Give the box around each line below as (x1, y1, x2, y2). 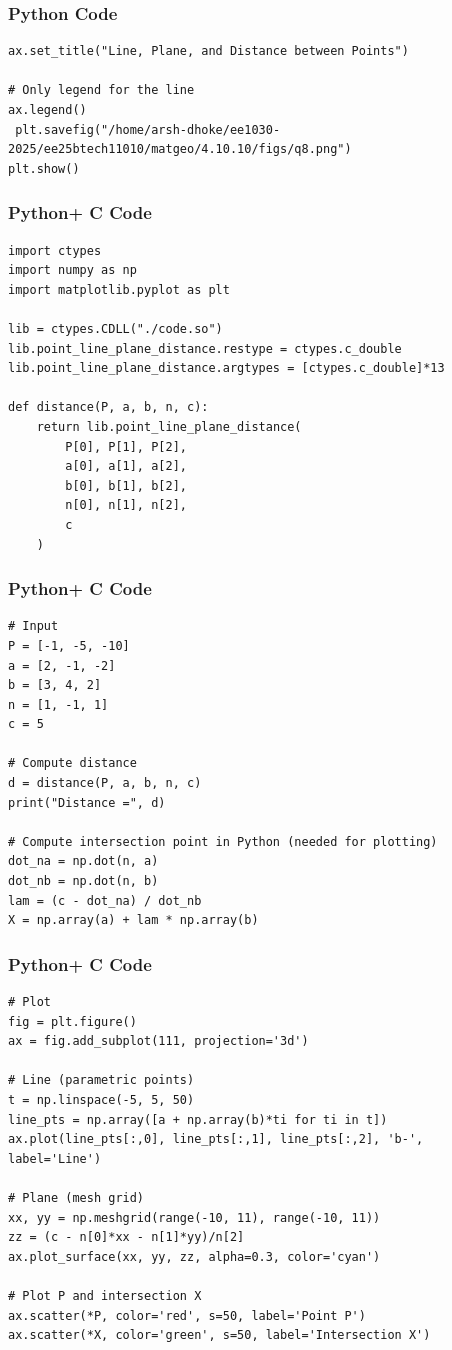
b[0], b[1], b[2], (65, 478, 187, 493)
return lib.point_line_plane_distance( (36, 419, 302, 434)
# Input (8, 619, 59, 634)
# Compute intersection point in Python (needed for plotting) (8, 834, 438, 849)
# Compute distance (8, 756, 137, 771)
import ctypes (8, 243, 102, 258)
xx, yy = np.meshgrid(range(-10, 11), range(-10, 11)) (8, 1210, 381, 1225)
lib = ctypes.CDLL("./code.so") (8, 321, 223, 336)
